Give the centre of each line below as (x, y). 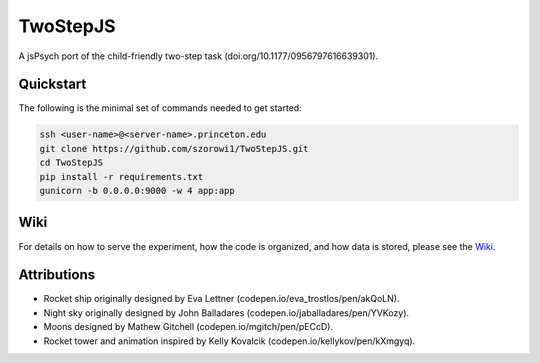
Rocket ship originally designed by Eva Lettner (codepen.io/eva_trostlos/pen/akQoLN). (221, 299)
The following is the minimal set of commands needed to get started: (160, 108)
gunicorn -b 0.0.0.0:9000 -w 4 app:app (137, 190)
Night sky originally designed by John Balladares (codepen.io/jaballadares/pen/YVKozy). (226, 312)
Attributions (57, 275)
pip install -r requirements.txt (121, 176)
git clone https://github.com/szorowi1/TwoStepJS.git (174, 148)
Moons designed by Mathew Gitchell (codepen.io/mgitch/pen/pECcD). (188, 327)
